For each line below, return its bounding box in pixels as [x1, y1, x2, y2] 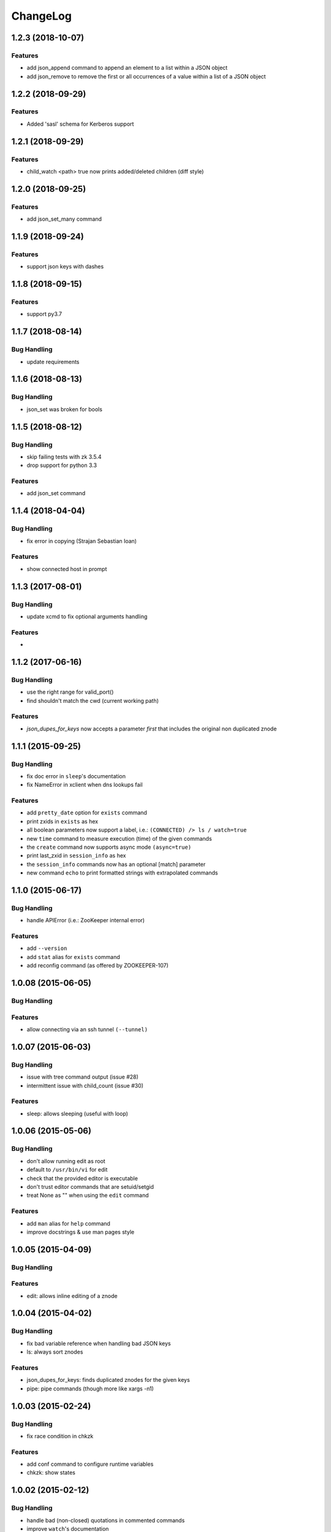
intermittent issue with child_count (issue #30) [26, 1082, 144, 1089]
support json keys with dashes [26, 263, 104, 270]
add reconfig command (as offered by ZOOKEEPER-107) [26, 962, 169, 969]
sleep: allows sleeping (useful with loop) [26, 1110, 129, 1117]
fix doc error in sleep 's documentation [26, 772, 126, 779]
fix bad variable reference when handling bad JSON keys [26, 1340, 171, 1347]
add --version [26, 944, 67, 952]
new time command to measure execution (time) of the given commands [26, 835, 212, 842]
